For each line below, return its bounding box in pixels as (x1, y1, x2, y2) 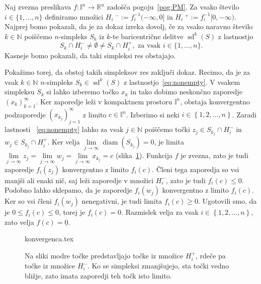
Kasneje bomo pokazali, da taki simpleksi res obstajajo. (5, 50, 176, 60)
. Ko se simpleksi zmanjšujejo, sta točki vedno (88, 260, 229, 271)
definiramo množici (45, 11, 104, 22)
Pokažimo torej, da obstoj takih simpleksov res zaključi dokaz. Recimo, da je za (5, 67, 250, 77)
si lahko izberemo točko (46, 86, 119, 97)
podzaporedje (5, 109, 46, 119)
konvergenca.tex (25, 233, 74, 244)
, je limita (154, 136, 184, 147)
